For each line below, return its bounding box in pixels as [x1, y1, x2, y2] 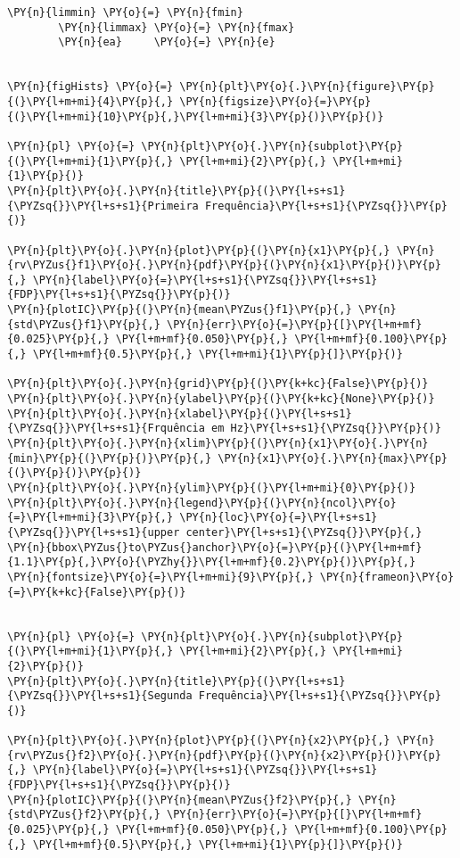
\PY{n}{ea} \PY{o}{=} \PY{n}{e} [58, 36, 275, 49]
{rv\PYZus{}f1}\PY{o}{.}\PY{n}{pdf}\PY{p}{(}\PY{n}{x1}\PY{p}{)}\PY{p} [7, 259, 441, 272]
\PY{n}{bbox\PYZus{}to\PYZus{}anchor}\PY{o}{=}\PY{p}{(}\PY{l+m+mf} [7, 540, 423, 554]
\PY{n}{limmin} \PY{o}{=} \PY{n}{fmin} [7, 6, 243, 19]
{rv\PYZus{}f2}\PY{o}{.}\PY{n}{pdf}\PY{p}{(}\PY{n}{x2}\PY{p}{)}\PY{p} [7, 748, 441, 762]
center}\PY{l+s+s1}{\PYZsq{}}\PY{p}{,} [185, 525, 423, 539]
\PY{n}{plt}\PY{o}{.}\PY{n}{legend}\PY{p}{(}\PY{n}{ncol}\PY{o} [7, 496, 397, 509]
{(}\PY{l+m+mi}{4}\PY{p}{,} [7, 95, 174, 108]
